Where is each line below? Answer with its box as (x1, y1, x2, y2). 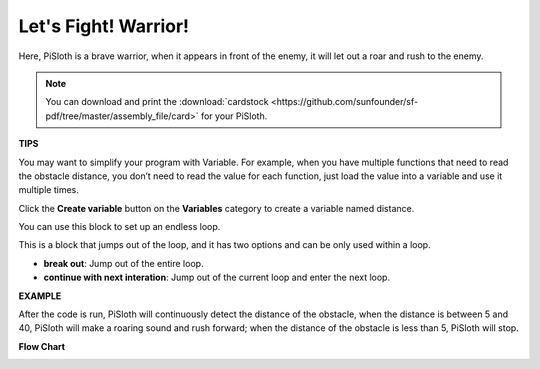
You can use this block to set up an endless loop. (18, 221, 221, 233)
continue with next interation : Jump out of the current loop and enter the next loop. (43, 271, 390, 284)
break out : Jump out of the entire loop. (43, 257, 204, 269)
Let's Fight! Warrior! (18, 15, 190, 37)
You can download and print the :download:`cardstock (45, 96, 269, 108)
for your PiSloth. (200, 110, 268, 122)
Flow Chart (18, 340, 65, 352)
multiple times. (18, 184, 79, 196)
